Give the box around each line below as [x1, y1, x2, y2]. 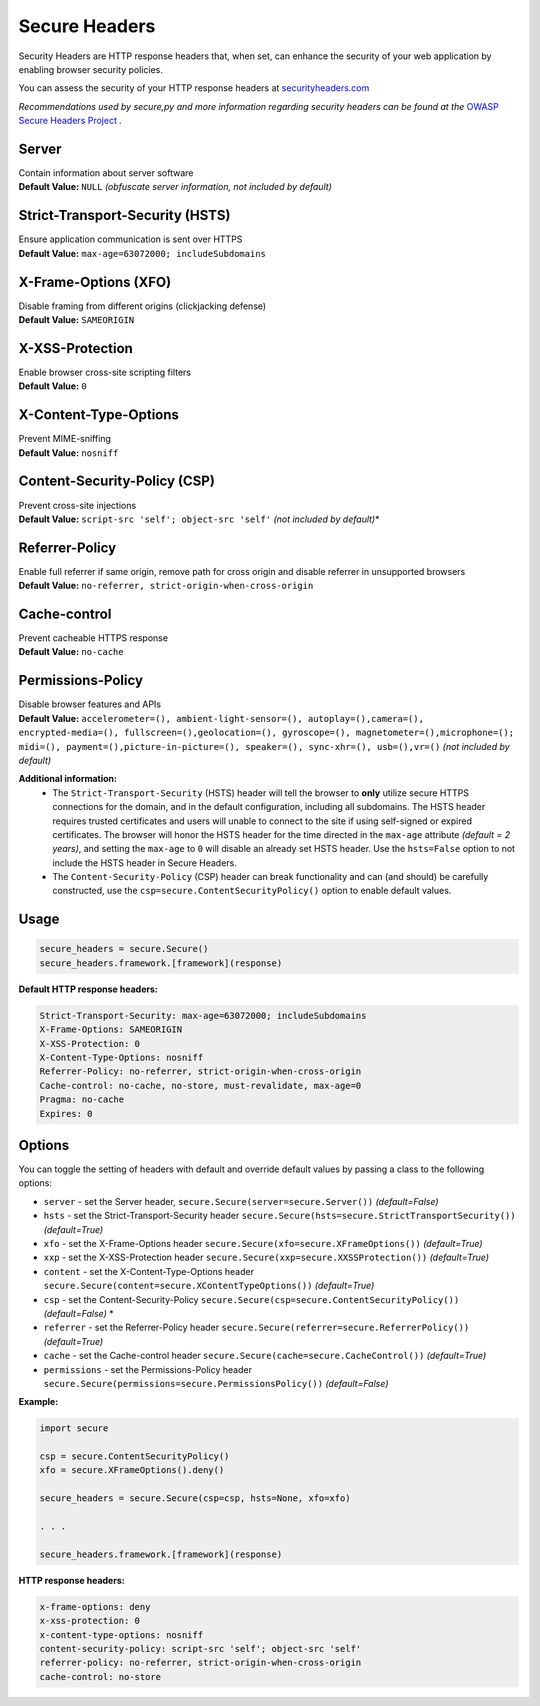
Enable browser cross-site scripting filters [18, 366, 192, 378]
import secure [39, 1423, 109, 1434]
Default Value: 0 [18, 380, 87, 392]
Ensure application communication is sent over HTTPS [18, 233, 243, 245]
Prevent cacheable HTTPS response [18, 632, 169, 644]
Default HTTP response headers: [18, 983, 159, 995]
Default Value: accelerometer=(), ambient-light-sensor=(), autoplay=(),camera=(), [18, 712, 425, 724]
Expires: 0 [39, 1108, 93, 1119]
